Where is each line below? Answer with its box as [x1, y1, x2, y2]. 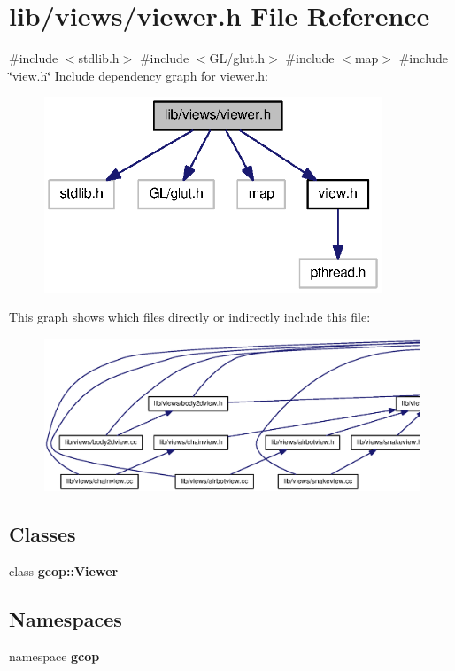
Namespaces [9, 605, 122, 633]
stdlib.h [78, 49, 120, 67]
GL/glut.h [209, 49, 265, 67]
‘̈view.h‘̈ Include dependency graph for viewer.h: [9, 66, 269, 84]
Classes [9, 520, 76, 548]
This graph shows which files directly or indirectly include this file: [9, 308, 371, 326]
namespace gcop [9, 647, 100, 666]
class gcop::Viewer [9, 562, 119, 581]
